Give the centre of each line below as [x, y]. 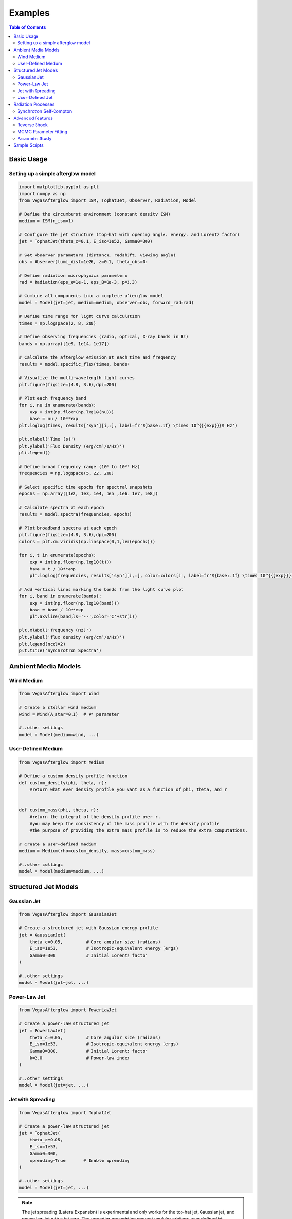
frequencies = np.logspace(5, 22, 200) [67, 473]
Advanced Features [33, 118]
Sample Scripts [28, 145]
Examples [29, 13]
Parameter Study [35, 138]
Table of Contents [27, 27]
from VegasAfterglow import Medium [62, 762]
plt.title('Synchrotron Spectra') [60, 651]
